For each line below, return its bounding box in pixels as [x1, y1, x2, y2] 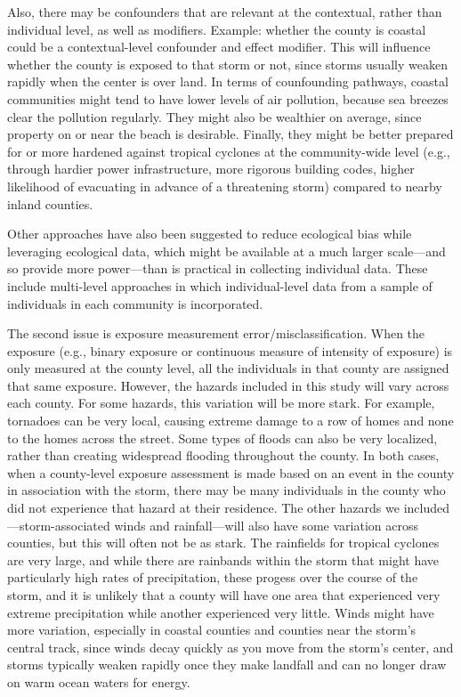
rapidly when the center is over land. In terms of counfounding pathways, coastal [7, 72, 449, 91]
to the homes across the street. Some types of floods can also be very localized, [7, 428, 438, 447]
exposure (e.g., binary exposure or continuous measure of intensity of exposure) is [7, 341, 453, 360]
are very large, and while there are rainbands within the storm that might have [7, 550, 439, 569]
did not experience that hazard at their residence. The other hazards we [7, 498, 400, 517]
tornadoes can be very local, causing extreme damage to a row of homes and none [7, 411, 454, 430]
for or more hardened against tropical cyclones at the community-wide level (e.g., [7, 142, 450, 160]
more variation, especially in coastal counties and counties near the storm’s [7, 620, 417, 639]
